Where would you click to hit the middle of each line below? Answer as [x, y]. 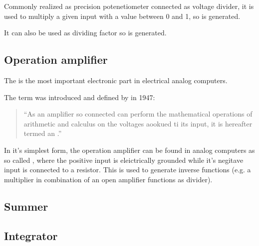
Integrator [31, 235]
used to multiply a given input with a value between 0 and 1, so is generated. [122, 16]
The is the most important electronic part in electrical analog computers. [116, 80]
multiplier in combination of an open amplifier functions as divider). [108, 179]
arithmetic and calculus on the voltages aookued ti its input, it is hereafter [138, 123]
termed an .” [43, 133]
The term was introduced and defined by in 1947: [80, 97]
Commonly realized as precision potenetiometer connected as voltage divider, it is [129, 6]
